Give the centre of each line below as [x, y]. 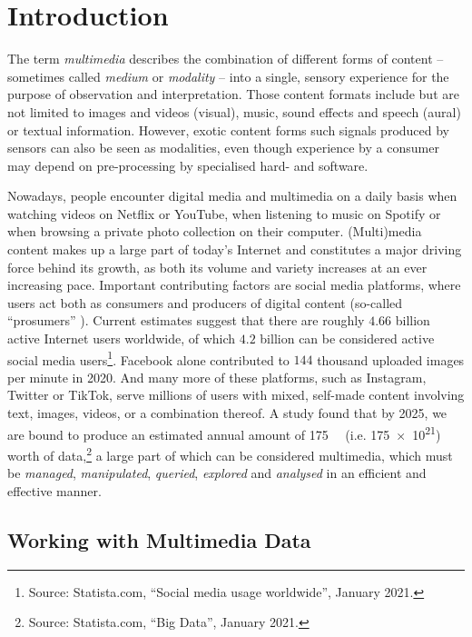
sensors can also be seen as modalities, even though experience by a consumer [223, 148]
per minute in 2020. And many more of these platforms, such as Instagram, [217, 377]
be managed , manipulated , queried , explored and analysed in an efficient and [217, 473]
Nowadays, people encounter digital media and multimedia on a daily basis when [232, 196]
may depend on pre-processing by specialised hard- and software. [188, 165]
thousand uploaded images [391, 359]
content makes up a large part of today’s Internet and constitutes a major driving [235, 249]
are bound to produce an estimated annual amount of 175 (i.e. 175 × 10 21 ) [224, 433]
